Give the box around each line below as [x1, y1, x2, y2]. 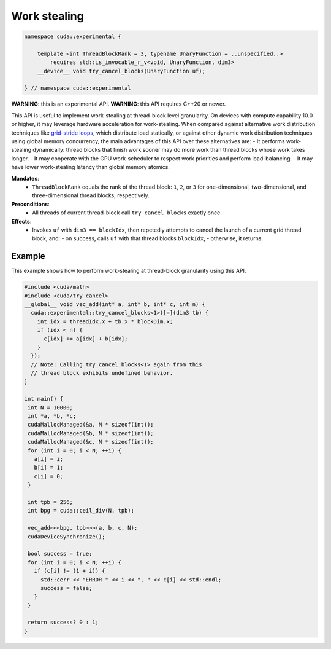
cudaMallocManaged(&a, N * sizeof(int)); [28, 421, 154, 428]
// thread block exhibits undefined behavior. [31, 369, 173, 377]
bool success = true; [28, 550, 93, 557]
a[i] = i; [34, 455, 64, 463]
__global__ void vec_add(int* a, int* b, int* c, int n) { [24, 301, 205, 307]
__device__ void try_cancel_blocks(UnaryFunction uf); [37, 68, 205, 74]
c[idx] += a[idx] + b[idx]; [44, 335, 128, 342]
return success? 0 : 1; [28, 619, 99, 626]
